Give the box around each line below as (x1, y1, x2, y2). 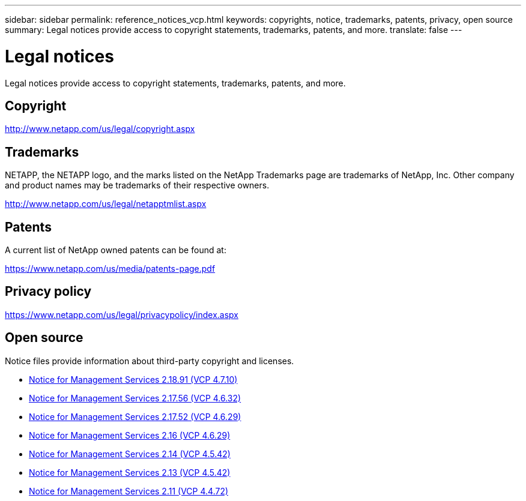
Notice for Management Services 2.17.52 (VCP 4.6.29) (29, 411, 241, 422)
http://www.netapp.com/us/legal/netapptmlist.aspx (5, 199, 207, 209)
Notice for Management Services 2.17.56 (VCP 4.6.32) (29, 392, 241, 403)
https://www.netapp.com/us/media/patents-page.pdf (5, 263, 216, 274)
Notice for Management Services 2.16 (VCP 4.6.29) (29, 430, 231, 440)
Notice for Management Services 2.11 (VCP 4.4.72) (29, 485, 229, 496)
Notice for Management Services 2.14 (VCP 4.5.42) (29, 448, 231, 459)
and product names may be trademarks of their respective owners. (5, 180, 270, 191)
